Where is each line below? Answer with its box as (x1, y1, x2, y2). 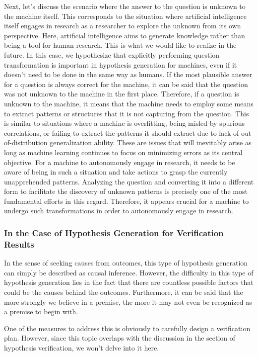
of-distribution (4, 137, 48, 148)
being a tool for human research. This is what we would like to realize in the (4, 40, 237, 50)
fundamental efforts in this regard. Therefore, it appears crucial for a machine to (4, 195, 249, 206)
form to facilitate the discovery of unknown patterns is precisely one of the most (4, 186, 248, 196)
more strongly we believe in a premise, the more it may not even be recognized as (4, 296, 252, 307)
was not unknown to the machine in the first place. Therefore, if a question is (4, 89, 239, 99)
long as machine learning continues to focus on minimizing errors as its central (4, 147, 243, 157)
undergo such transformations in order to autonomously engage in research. (4, 205, 233, 216)
